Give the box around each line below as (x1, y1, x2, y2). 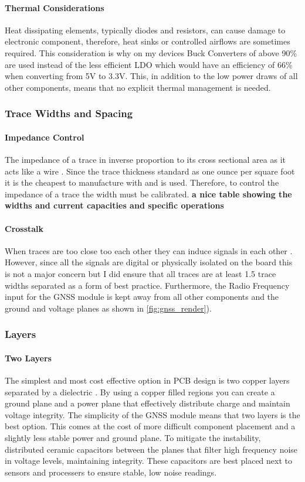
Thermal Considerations (5, 1, 104, 13)
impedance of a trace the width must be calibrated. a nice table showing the (5, 187, 292, 200)
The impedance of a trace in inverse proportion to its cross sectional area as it (5, 153, 286, 165)
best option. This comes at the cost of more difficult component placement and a (5, 420, 296, 432)
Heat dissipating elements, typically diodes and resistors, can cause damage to (5, 23, 286, 36)
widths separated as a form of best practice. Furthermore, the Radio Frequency (5, 279, 290, 291)
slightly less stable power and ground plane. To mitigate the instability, (5, 431, 261, 443)
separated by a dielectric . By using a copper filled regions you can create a (5, 385, 275, 398)
